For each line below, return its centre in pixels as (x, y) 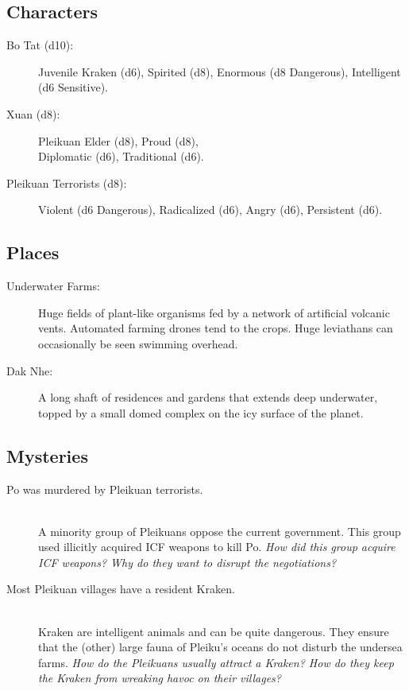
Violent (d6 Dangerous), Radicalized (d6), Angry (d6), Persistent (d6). (210, 210)
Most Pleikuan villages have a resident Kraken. (121, 589)
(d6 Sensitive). (73, 87)
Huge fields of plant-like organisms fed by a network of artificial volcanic (214, 312)
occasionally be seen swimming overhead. (138, 343)
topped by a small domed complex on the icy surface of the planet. (201, 412)
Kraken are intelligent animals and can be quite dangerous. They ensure (214, 631)
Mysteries (47, 455)
